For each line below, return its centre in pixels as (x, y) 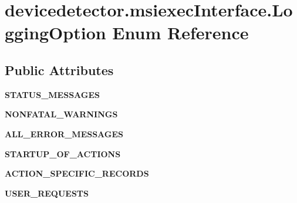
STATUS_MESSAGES (52, 94)
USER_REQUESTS (47, 193)
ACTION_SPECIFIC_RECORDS (77, 173)
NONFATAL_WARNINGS (61, 114)
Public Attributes (59, 70)
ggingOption (55, 33)
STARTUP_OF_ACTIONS (63, 153)
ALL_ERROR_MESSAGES (64, 133)
